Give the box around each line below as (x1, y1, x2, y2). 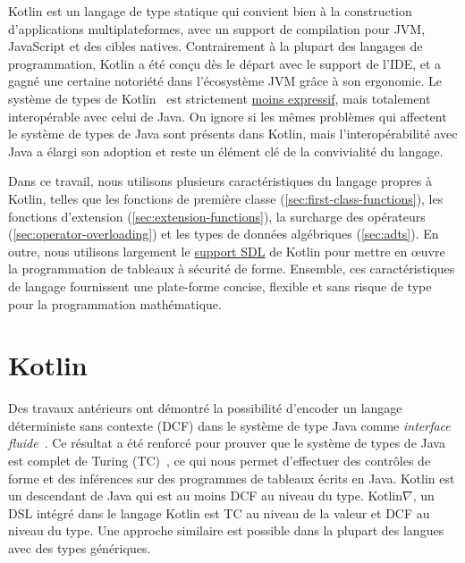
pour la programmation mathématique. (8, 294, 222, 313)
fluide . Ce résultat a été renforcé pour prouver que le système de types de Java (8, 433, 445, 452)
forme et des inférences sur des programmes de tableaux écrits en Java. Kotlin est (8, 468, 455, 487)
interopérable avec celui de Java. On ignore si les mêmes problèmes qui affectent (8, 106, 447, 125)
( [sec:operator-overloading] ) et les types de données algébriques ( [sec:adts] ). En (8, 224, 439, 243)
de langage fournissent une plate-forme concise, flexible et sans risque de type (8, 276, 432, 295)
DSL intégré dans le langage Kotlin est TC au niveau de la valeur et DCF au (8, 503, 430, 522)
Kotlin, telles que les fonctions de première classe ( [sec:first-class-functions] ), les (8, 189, 444, 207)
